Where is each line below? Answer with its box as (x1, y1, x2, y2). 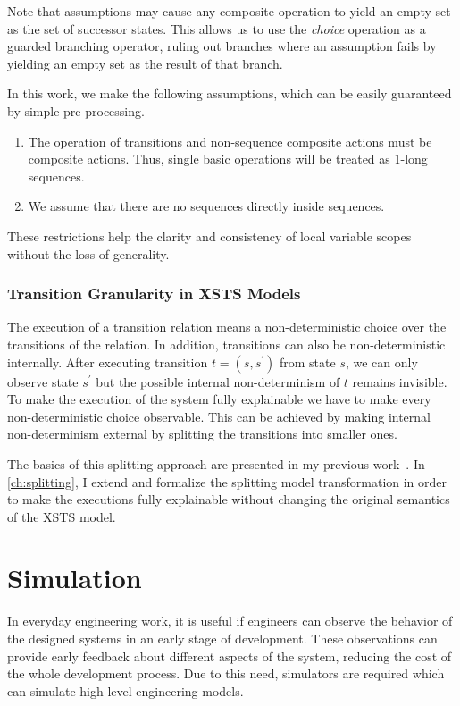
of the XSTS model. (7, 507, 116, 525)
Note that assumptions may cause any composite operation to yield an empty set (7, 2, 451, 20)
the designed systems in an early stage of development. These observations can (7, 629, 438, 647)
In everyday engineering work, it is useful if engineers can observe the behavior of (7, 611, 453, 630)
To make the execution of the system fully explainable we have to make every (7, 390, 431, 408)
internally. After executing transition (7, 352, 208, 371)
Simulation (7, 559, 142, 596)
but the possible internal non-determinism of (96, 372, 340, 391)
